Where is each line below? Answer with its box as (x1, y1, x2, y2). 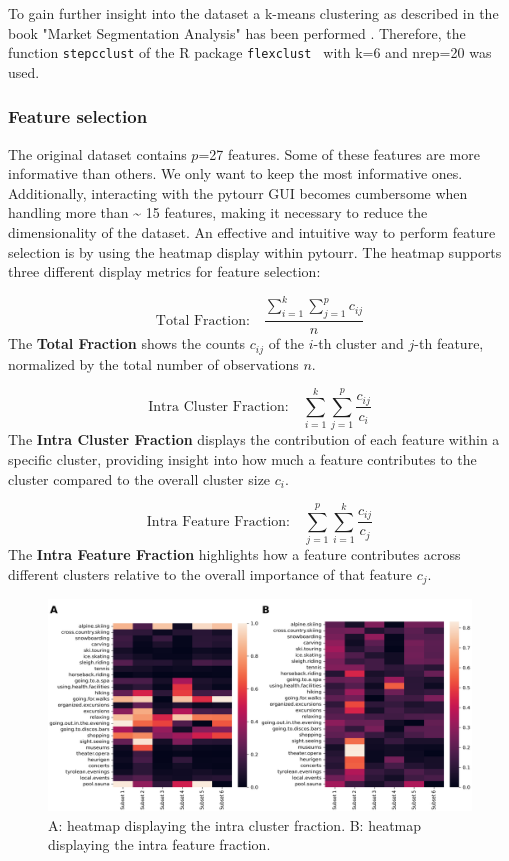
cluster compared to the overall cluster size (8, 468, 271, 489)
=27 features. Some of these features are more (198, 143, 480, 164)
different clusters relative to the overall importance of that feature (8, 563, 413, 584)
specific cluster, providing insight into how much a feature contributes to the (8, 448, 477, 469)
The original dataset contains (8, 143, 187, 164)
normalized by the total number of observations (8, 353, 299, 374)
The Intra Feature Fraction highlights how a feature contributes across (8, 544, 461, 565)
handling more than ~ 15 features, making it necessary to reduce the (8, 202, 428, 223)
